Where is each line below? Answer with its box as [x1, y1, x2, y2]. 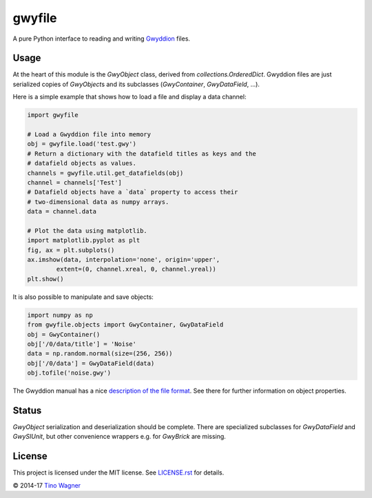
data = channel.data [27, 207, 96, 216]
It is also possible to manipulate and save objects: [12, 293, 154, 301]
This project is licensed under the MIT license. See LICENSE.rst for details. [12, 468, 225, 477]
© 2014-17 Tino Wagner [12, 481, 81, 489]
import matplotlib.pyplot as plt [27, 236, 141, 245]
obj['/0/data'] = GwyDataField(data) [27, 359, 155, 367]
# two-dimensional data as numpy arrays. [27, 198, 169, 206]
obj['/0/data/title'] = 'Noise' [27, 340, 137, 348]
